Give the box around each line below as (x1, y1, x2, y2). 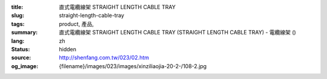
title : (11, 4, 24, 10)
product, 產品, (59, 20, 94, 27)
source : (11, 54, 31, 62)
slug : (11, 12, 24, 19)
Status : (11, 45, 30, 52)
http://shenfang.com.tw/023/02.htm (59, 54, 150, 62)
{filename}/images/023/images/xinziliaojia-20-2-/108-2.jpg (59, 62, 207, 69)
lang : (11, 37, 25, 45)
